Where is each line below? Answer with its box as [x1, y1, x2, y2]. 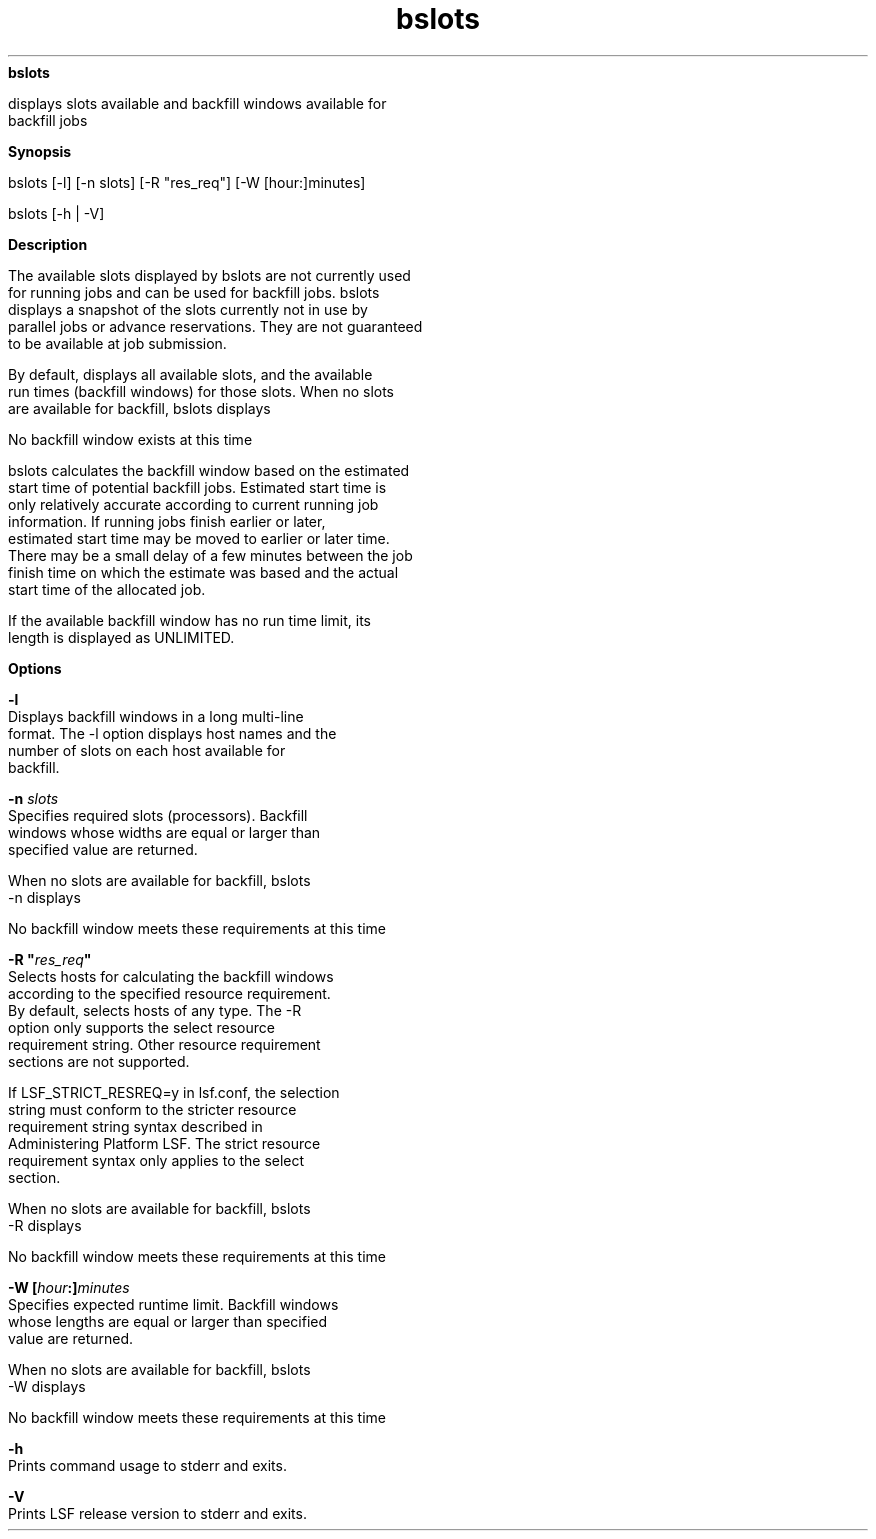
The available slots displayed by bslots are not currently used [8, 266, 411, 284]
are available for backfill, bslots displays [8, 399, 271, 417]
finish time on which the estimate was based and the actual [8, 563, 399, 581]
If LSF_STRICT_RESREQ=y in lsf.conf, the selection [8, 1083, 340, 1101]
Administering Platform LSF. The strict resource [8, 1134, 321, 1152]
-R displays [8, 1216, 82, 1234]
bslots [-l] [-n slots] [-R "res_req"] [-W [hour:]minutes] [8, 173, 366, 191]
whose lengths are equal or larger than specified [8, 1312, 328, 1330]
